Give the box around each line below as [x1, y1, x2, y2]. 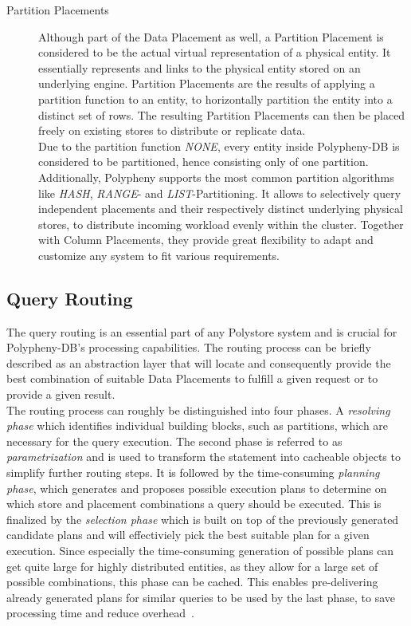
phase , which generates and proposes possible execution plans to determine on [6, 479, 387, 496]
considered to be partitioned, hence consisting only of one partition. [38, 153, 369, 170]
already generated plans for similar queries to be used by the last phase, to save [6, 589, 395, 605]
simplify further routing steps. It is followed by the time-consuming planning [6, 464, 380, 481]
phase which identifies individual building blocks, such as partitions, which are [6, 417, 389, 434]
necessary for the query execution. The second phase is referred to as [6, 432, 342, 449]
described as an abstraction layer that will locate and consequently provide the [6, 354, 391, 371]
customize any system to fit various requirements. [38, 246, 280, 263]
